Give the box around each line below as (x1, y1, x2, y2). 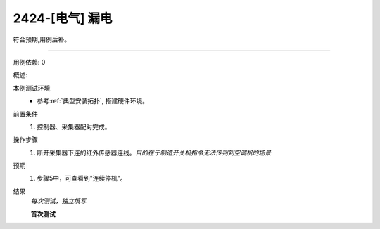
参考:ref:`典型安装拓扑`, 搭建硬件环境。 (37, 97, 149, 105)
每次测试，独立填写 (30, 197, 87, 205)
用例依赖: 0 (13, 58, 46, 66)
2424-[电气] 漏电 (13, 11, 113, 26)
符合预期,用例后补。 (13, 35, 71, 44)
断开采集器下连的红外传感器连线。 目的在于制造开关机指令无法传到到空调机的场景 (37, 148, 271, 157)
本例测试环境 (13, 84, 51, 92)
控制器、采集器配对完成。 (37, 122, 111, 131)
